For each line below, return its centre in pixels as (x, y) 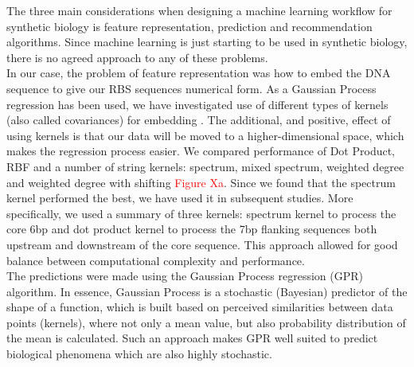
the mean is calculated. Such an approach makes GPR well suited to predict (192, 338)
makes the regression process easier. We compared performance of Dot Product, (201, 151)
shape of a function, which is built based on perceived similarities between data (200, 307)
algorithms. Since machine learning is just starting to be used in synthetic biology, (207, 42)
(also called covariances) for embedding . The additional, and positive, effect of (199, 120)
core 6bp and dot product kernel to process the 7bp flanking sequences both (192, 229)
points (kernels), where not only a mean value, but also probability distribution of (206, 322)
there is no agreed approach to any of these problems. (137, 57)
